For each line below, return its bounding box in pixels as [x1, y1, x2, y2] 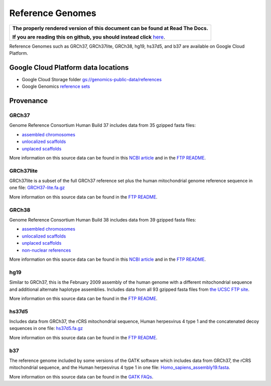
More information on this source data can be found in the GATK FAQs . [9, 373, 154, 379]
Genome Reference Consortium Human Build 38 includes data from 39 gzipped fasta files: [9, 217, 196, 223]
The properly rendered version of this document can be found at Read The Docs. [12, 25, 208, 32]
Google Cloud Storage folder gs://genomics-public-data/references [22, 76, 162, 82]
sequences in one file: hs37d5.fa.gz [9, 325, 83, 331]
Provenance [9, 97, 48, 105]
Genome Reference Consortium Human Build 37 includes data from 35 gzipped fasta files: [9, 122, 196, 128]
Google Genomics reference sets [22, 83, 90, 90]
